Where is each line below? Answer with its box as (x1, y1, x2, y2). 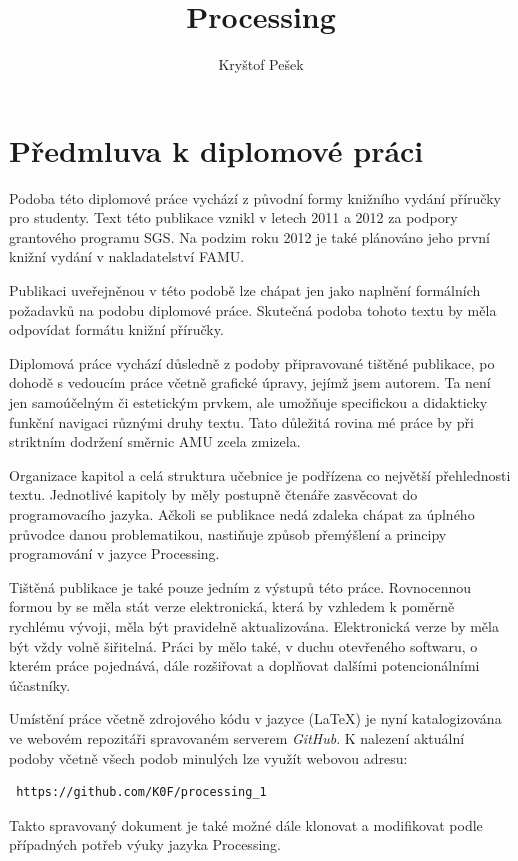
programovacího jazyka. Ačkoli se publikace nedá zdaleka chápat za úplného (9, 503, 475, 524)
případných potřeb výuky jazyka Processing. (9, 834, 281, 855)
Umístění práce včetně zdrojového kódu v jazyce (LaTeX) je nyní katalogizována (9, 708, 502, 729)
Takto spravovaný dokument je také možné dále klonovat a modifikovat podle (9, 814, 483, 835)
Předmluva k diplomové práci (9, 129, 424, 170)
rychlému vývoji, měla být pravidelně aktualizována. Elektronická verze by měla (9, 615, 499, 636)
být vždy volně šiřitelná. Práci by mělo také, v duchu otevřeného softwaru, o (9, 635, 478, 656)
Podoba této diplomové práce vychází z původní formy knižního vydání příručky (9, 187, 501, 208)
